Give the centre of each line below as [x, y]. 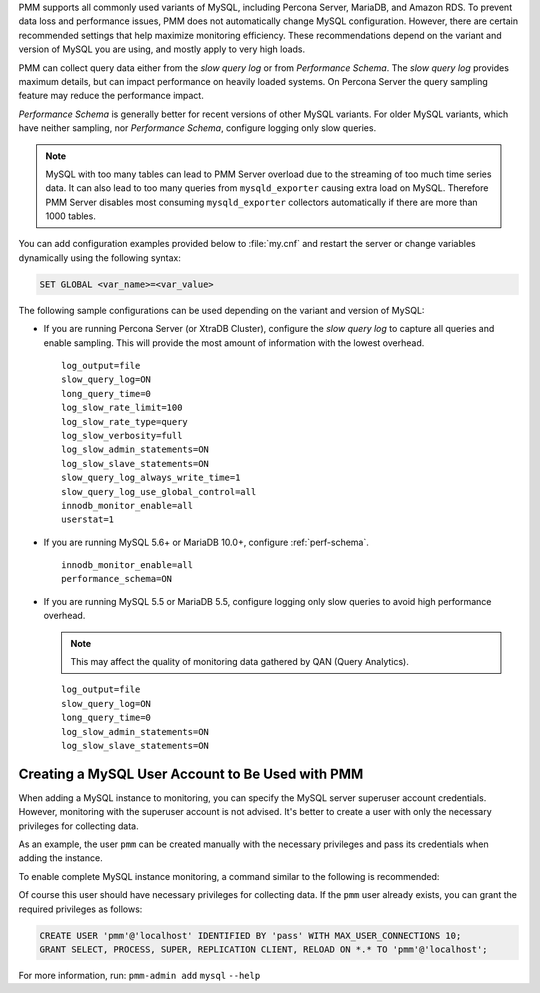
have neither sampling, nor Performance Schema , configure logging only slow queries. [197, 128]
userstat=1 [88, 519]
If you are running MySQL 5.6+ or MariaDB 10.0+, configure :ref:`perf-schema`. [206, 542]
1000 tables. [71, 216]
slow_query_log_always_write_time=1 [151, 478]
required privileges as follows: [80, 909]
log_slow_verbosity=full [122, 435]
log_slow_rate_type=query [125, 421]
